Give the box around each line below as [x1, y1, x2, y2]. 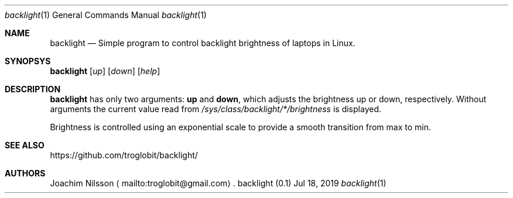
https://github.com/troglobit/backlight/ [50, 150, 198, 160]
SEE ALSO [5, 140, 45, 150]
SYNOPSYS [5, 56, 51, 66]
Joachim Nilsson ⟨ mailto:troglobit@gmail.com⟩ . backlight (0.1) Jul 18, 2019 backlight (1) [50, 178, 387, 188]
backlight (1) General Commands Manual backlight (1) [5, 10, 207, 20]
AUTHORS [5, 168, 46, 178]
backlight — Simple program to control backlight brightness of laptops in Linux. [50, 38, 355, 48]
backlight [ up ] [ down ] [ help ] [50, 66, 160, 76]
